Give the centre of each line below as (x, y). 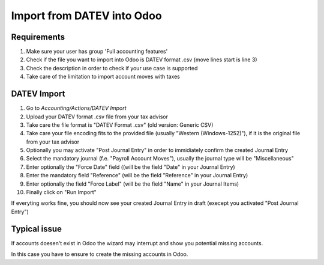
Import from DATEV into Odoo (86, 16)
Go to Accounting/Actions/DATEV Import (76, 108)
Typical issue (37, 229)
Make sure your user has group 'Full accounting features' (97, 52)
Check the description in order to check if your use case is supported (112, 68)
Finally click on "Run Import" (61, 192)
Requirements (38, 37)
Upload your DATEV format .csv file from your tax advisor (97, 117)
